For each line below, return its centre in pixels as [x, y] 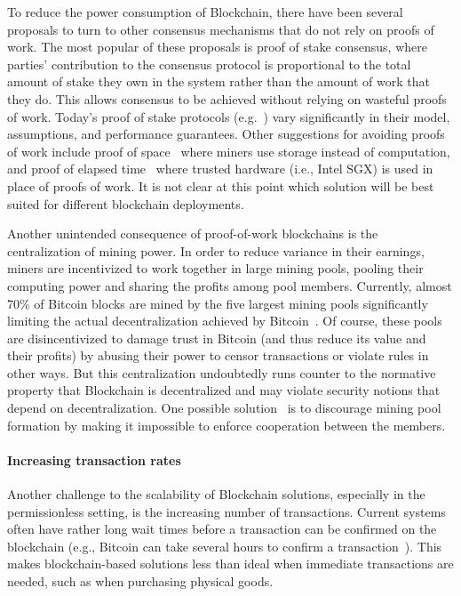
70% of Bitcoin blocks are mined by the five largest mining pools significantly [218, 303]
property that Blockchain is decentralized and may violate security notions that [224, 390]
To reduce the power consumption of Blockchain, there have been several [205, 12]
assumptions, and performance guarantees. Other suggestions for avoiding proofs [226, 134]
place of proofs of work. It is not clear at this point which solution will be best [221, 185]
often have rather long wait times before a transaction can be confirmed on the [222, 529]
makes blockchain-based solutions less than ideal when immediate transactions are [230, 564]
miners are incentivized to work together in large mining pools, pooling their [215, 268]
